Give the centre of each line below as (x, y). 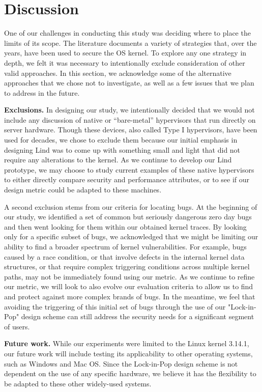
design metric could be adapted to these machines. (83, 190)
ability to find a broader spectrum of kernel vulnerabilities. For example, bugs (125, 246)
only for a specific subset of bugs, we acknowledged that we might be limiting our (131, 236)
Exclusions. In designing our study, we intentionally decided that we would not (129, 110)
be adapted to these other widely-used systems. (78, 383)
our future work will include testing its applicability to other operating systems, (128, 353)
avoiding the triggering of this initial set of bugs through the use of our (115, 306)
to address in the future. (42, 92)
